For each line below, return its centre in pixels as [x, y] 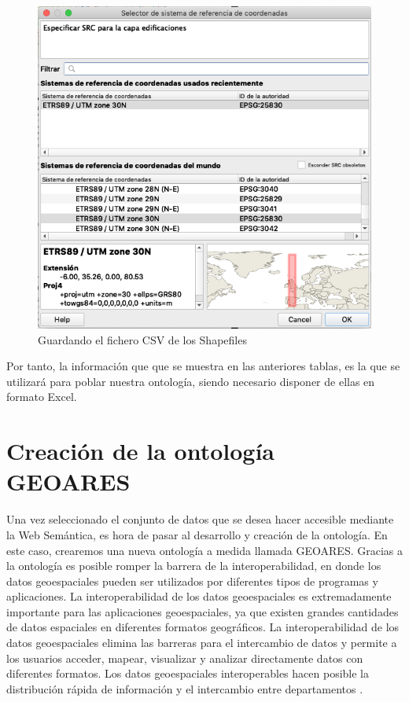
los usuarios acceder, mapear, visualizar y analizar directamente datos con [185, 658]
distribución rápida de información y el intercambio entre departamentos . [185, 688]
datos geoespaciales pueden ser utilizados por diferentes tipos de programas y [192, 581]
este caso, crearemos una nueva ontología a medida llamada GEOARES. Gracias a [204, 550]
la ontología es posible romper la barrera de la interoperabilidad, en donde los [194, 566]
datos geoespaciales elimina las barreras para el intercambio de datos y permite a [202, 643]
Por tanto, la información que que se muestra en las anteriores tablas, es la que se [203, 366]
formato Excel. [42, 397]
